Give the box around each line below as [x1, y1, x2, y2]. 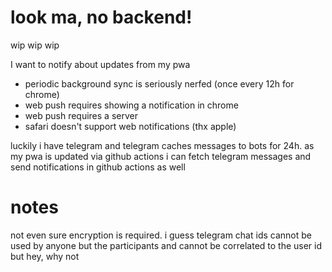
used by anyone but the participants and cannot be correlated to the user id [10, 239, 323, 251]
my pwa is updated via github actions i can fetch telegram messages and [10, 150, 312, 162]
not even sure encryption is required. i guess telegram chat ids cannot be [10, 229, 312, 241]
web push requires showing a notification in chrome [24, 99, 239, 111]
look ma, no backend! [10, 6, 193, 29]
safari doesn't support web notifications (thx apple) [24, 120, 237, 132]
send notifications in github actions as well [10, 161, 186, 173]
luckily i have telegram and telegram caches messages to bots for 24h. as [10, 139, 315, 151]
